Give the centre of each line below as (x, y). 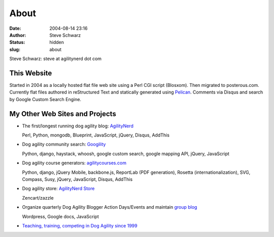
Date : (15, 28)
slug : (15, 49)
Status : (17, 42)
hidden (57, 42)
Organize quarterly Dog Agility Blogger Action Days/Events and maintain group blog (110, 207)
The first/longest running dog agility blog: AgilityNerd (78, 126)
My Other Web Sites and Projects (63, 114)
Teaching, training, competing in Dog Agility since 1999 (80, 226)
